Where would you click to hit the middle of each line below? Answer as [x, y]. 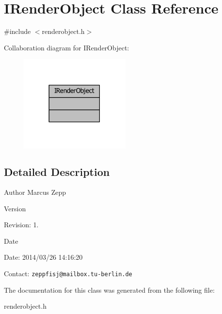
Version [15, 208]
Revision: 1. [21, 225]
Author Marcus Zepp [35, 192]
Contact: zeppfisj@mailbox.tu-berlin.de [68, 273]
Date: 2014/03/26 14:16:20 [43, 257]
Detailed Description [57, 172]
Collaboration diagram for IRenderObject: [67, 47]
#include [17, 31]
